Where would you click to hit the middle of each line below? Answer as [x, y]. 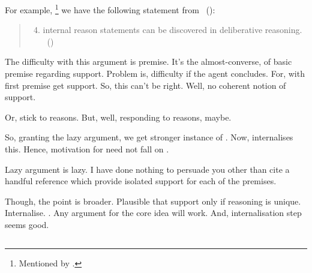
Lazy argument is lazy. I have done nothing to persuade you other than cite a [147, 169]
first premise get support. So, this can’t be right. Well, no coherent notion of [145, 85]
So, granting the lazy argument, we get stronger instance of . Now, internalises [149, 137]
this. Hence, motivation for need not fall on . [87, 149]
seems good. [27, 224]
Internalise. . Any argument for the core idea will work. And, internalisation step [153, 213]
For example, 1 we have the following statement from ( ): [110, 9]
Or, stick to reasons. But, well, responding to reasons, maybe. [118, 117]
